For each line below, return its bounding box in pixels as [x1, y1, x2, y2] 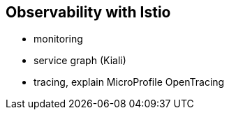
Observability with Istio [6, 3, 171, 21]
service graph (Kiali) [34, 54, 126, 67]
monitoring [34, 33, 83, 45]
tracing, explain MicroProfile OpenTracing [34, 76, 225, 89]
